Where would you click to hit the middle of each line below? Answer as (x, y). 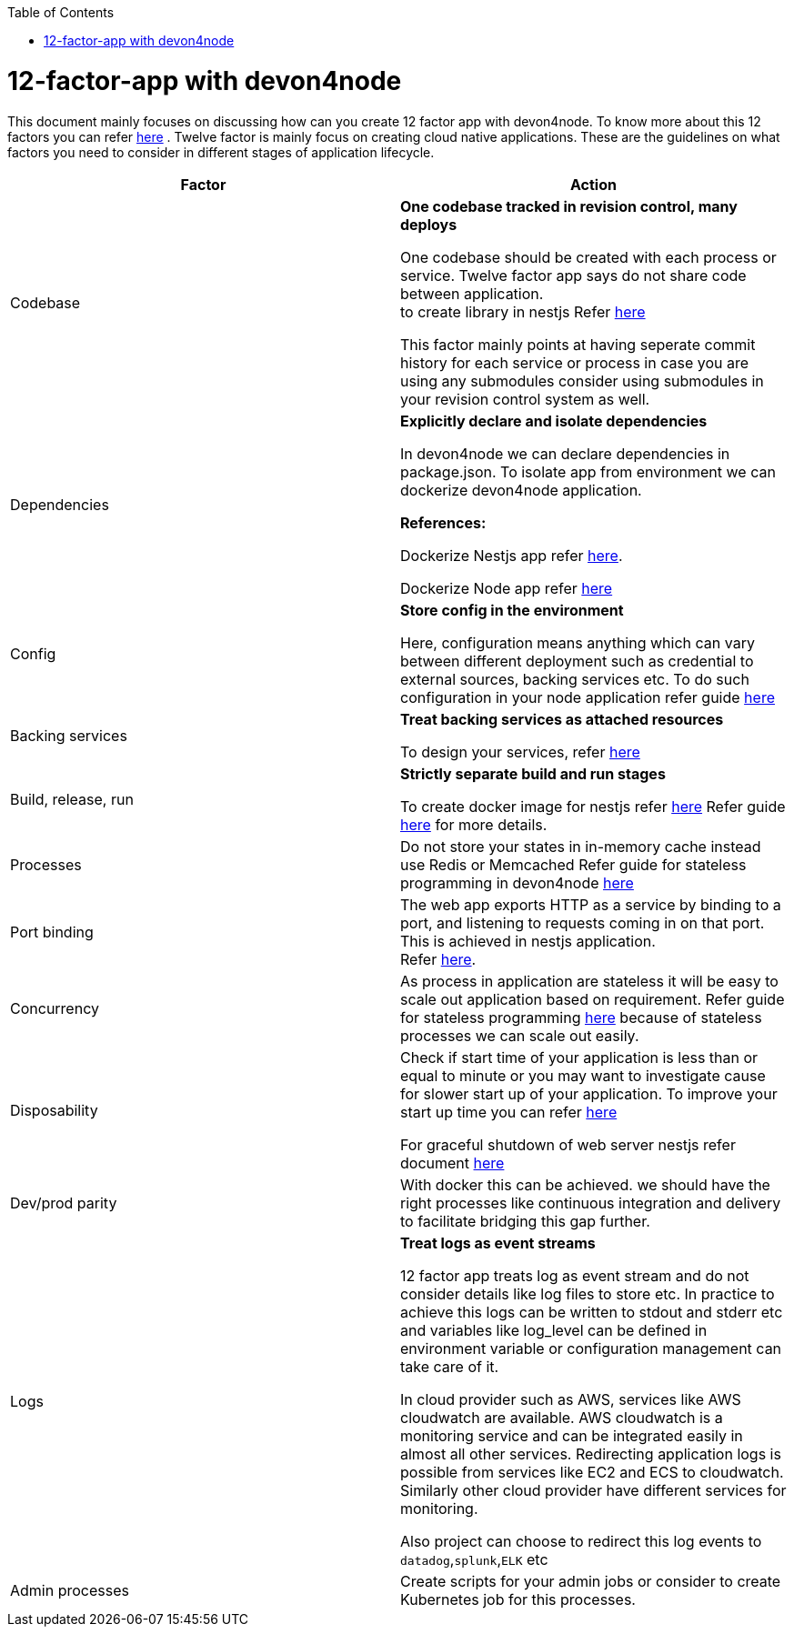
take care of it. (450, 1366)
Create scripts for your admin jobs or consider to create (591, 1581)
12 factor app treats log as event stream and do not (575, 1275)
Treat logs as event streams (498, 1243)
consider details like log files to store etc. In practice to (588, 1293)
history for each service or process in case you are (575, 362)
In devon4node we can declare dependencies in (565, 453)
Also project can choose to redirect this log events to (581, 1541)
